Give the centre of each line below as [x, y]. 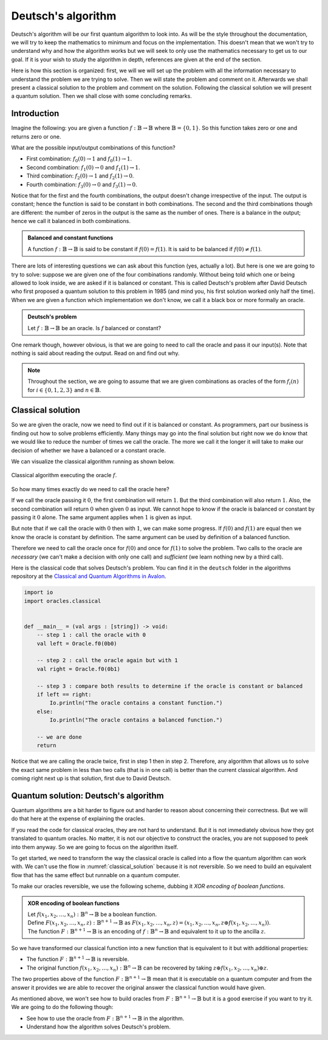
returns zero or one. [36, 136]
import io [39, 592]
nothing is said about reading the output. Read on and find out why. [95, 353]
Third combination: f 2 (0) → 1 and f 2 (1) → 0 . [80, 176]
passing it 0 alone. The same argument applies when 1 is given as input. [102, 517]
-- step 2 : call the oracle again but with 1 [108, 660]
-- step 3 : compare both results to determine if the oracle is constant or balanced [170, 686]
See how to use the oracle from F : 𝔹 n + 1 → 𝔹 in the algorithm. [105, 1018]
